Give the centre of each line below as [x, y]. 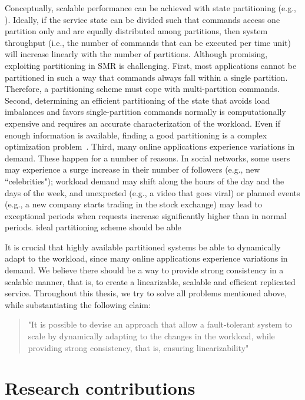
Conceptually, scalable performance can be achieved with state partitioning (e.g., [150, 8]
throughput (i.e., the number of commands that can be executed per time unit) [148, 42]
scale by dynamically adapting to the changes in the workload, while [151, 336]
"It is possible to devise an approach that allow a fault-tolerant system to [160, 324]
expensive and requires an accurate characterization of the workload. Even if [143, 123]
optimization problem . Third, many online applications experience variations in [150, 146]
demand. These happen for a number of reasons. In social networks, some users [147, 158]
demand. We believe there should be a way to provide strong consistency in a [144, 270]
